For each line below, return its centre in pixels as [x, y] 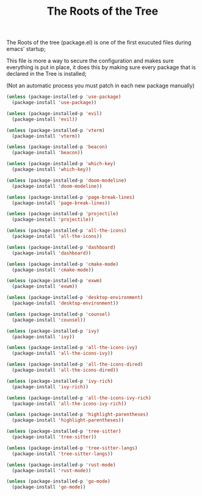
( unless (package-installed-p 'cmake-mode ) [63, 264]
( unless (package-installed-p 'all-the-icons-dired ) [75, 365]
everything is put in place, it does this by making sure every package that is [101, 67]
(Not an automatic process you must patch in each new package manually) [101, 86]
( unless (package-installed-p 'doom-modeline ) [67, 180]
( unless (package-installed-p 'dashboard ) [61, 247]
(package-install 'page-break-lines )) [61, 203]
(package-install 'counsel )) [49, 320]
